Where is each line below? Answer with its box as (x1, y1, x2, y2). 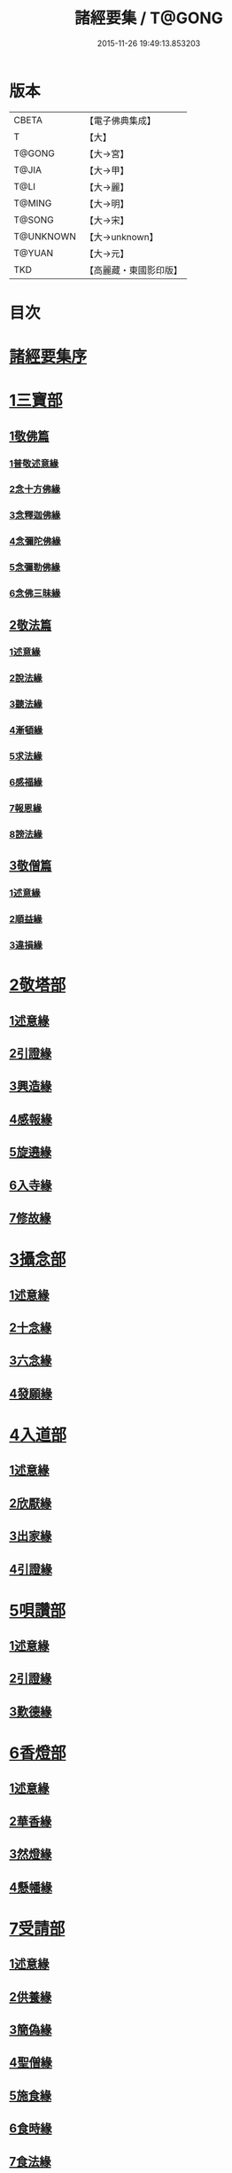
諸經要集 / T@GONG (73, 8, 224, 28)
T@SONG (13, 214, 55, 226)
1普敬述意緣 (9, 457, 59, 470)
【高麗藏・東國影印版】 (84, 263, 183, 276)
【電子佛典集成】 (84, 114, 157, 127)
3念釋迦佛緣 (9, 509, 61, 521)
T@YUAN (13, 246, 54, 259)
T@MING (13, 197, 52, 209)
